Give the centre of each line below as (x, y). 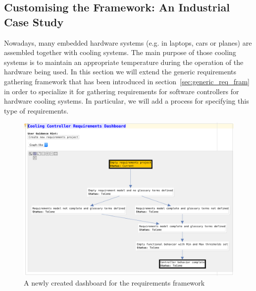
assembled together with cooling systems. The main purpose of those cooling (120, 52)
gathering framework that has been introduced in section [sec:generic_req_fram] (127, 81)
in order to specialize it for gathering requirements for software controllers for (122, 91)
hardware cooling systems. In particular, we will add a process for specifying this (127, 101)
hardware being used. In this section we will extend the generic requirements (120, 72)
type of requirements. (36, 110)
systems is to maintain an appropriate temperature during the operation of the (124, 62)
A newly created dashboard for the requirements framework (114, 282)
